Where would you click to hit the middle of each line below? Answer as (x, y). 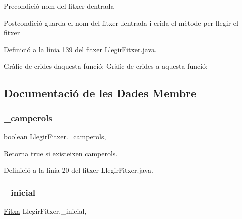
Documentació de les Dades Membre (100, 93)
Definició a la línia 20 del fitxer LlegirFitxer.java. (79, 170)
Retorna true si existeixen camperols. (61, 153)
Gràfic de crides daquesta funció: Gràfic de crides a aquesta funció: (106, 66)
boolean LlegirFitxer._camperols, (55, 136)
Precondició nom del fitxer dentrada (59, 6)
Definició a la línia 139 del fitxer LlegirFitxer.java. (80, 49)
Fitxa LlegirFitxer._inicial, (45, 210)
